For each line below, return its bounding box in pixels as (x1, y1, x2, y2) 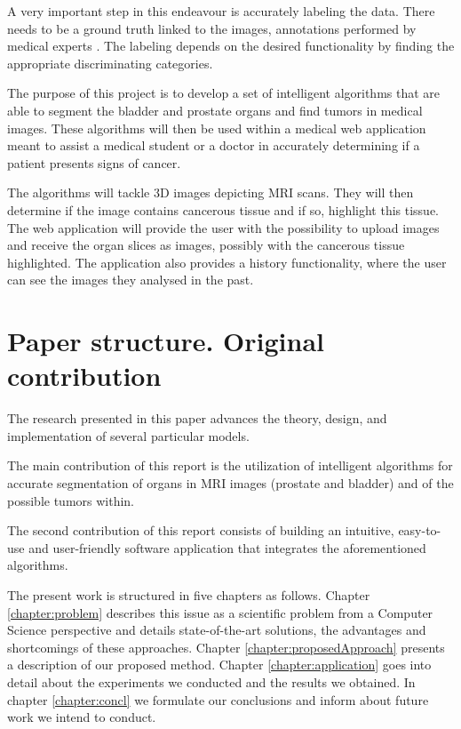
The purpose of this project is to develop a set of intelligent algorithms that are (7, 84, 441, 102)
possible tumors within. (7, 491, 135, 509)
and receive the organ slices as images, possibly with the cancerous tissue (7, 236, 405, 254)
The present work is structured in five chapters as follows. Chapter (7, 585, 370, 604)
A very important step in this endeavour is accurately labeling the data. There (7, 2, 435, 20)
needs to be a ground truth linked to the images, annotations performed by (7, 19, 417, 37)
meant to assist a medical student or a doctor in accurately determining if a (7, 136, 420, 155)
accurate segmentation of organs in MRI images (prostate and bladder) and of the (7, 474, 454, 492)
